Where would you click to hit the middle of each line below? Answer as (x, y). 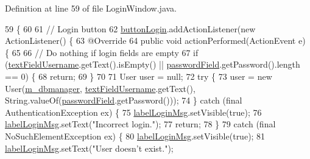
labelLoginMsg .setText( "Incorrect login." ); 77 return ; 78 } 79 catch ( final (140, 124)
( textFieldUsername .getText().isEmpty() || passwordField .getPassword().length (153, 64)
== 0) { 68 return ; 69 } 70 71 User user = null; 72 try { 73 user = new (139, 76)
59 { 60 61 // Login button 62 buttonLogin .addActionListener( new (130, 28)
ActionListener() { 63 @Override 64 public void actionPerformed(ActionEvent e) (155, 41)
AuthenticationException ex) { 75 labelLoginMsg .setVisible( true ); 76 (133, 112)
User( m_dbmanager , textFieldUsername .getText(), (100, 88)
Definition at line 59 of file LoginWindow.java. (91, 8)
